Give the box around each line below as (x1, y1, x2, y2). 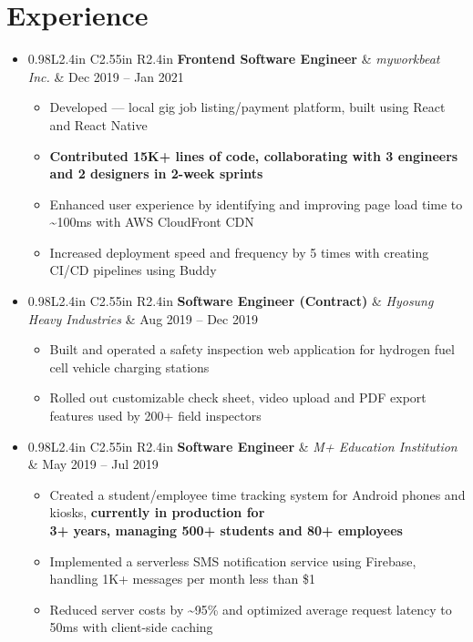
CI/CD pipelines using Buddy (49, 260, 217, 280)
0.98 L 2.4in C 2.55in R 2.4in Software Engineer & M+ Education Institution (27, 436, 458, 455)
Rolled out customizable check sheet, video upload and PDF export (49, 388, 427, 407)
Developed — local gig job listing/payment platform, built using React (49, 97, 446, 117)
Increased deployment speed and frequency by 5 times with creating (49, 242, 429, 261)
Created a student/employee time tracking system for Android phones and (49, 484, 466, 504)
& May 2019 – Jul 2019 (27, 454, 159, 474)
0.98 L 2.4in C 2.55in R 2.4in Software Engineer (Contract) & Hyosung (27, 291, 434, 311)
